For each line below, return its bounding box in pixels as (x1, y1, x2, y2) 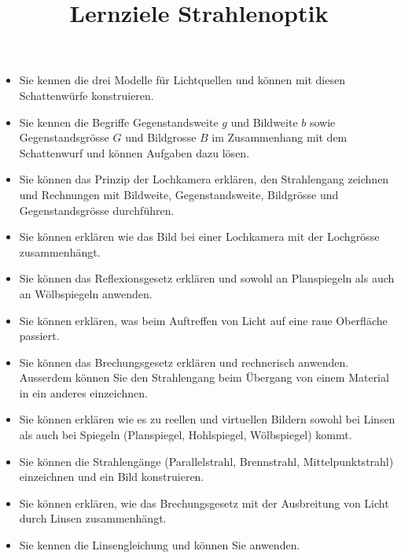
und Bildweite (230, 113, 298, 130)
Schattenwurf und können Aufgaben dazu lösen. (19, 144, 250, 161)
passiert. (19, 327, 60, 344)
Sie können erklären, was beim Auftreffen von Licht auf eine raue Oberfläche (19, 312, 388, 328)
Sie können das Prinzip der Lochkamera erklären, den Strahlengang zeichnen (19, 171, 389, 187)
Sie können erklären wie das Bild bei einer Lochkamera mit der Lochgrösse (19, 228, 380, 245)
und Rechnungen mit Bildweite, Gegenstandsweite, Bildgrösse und (19, 186, 339, 202)
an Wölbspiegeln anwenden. (19, 285, 153, 301)
